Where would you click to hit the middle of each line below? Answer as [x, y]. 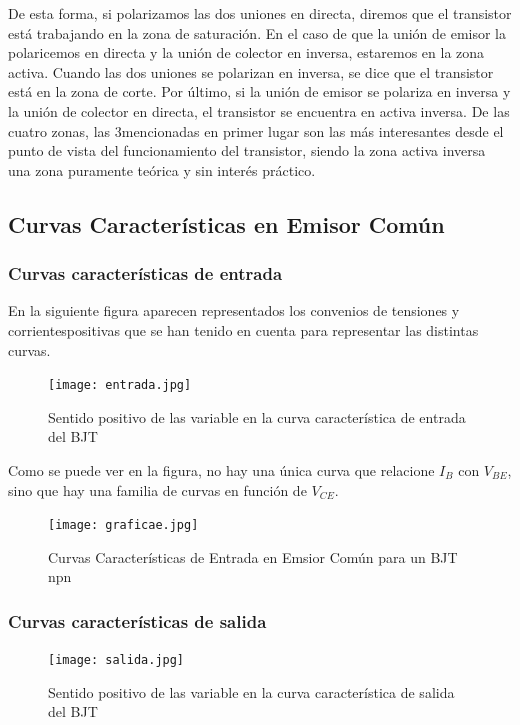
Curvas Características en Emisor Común [226, 223]
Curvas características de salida [137, 620]
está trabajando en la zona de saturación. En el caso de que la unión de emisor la [257, 32]
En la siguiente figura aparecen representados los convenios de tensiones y [234, 310]
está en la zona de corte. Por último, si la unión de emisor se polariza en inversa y [259, 91]
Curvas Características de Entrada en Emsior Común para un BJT [253, 556]
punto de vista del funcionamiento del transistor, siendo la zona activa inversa [247, 150]
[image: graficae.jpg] [123, 525]
